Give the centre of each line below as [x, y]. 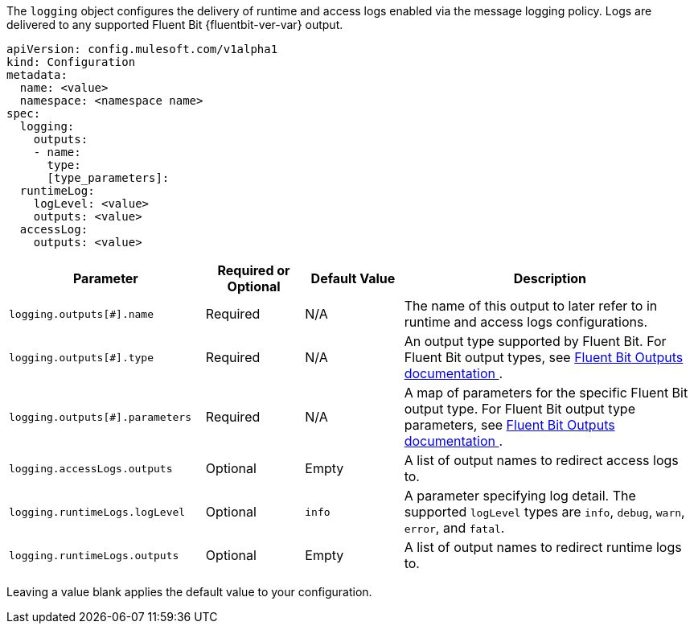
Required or [254, 270]
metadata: [37, 75]
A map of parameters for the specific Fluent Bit [546, 393]
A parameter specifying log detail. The [520, 496]
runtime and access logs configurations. [526, 322]
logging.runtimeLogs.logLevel [97, 512]
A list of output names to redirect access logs [541, 460]
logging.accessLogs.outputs [91, 468]
